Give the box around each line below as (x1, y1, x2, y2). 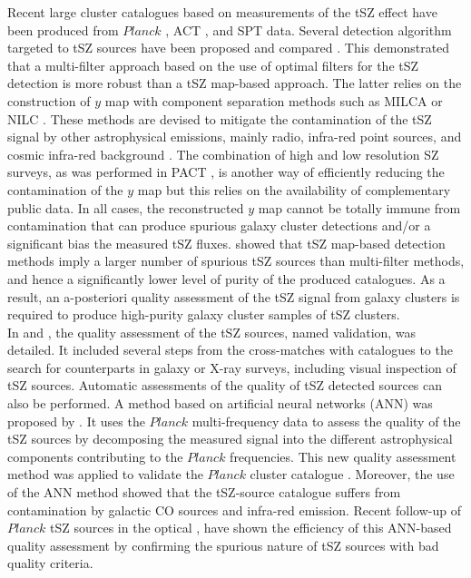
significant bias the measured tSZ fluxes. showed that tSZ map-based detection (7, 233, 446, 252)
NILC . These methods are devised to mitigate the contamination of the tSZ (7, 109, 432, 128)
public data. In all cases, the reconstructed (7, 198, 244, 217)
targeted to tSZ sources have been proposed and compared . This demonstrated (7, 38, 450, 57)
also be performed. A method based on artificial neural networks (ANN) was (7, 394, 433, 413)
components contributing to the (7, 446, 183, 465)
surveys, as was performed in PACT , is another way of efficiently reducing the (7, 162, 445, 181)
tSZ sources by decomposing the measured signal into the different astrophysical (7, 429, 453, 448)
